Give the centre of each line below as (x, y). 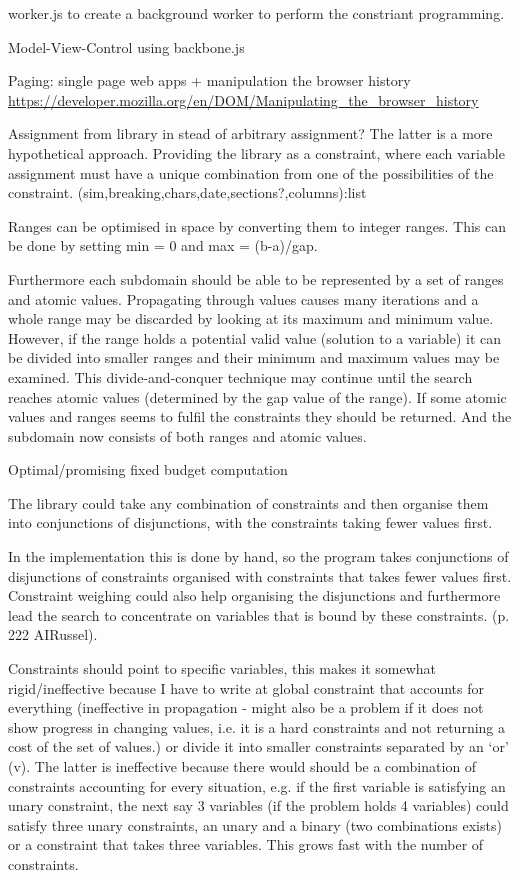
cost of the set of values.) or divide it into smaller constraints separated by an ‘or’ (258, 746)
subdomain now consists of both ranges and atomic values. (187, 435)
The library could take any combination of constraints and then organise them (248, 502)
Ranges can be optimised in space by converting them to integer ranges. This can (257, 225)
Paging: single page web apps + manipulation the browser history (209, 80)
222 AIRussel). (53, 634)
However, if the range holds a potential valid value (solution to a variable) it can (254, 337)
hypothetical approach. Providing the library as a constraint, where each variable (256, 152)
